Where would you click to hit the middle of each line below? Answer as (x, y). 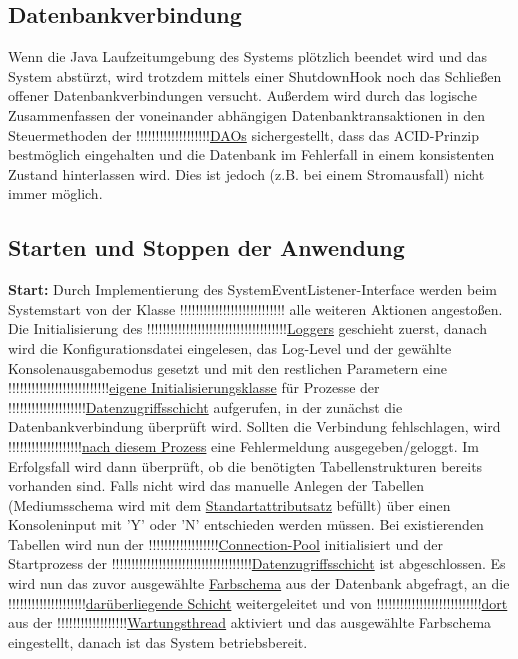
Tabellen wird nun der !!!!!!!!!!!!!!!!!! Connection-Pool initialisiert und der (225, 543)
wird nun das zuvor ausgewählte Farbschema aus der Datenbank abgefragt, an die (259, 583)
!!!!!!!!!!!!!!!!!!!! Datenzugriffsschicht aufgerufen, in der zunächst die (205, 406)
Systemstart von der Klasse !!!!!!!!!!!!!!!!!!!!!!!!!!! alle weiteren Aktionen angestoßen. (255, 308)
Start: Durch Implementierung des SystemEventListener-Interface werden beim (252, 289)
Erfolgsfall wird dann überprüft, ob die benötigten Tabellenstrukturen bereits (245, 465)
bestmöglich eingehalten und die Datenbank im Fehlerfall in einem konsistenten (251, 154)
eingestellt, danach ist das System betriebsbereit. (158, 641)
